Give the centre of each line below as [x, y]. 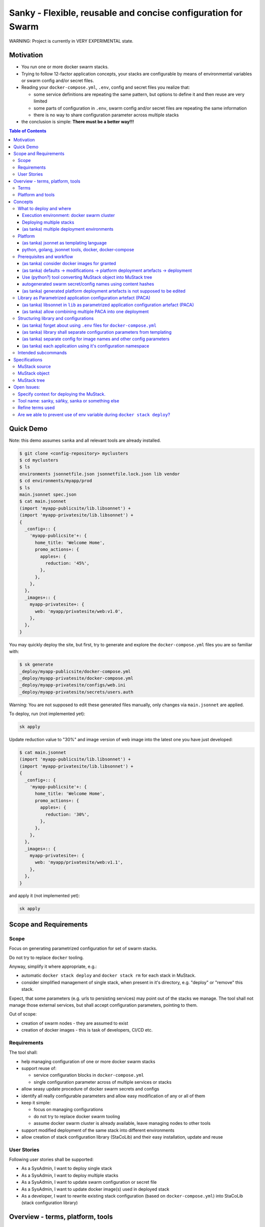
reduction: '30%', [67, 814]
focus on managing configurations [68, 1110]
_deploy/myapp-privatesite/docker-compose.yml [76, 678]
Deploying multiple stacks [48, 222]
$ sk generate [36, 665]
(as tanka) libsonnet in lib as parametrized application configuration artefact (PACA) [108, 305]
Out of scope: [23, 1014]
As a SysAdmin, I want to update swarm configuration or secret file [89, 1182]
